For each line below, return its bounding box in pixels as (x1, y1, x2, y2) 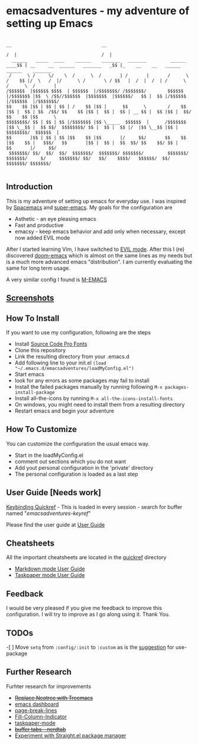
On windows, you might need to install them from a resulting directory (14, 401, 185, 408)
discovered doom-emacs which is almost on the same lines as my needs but (6, 251, 193, 259)
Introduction (6, 182, 53, 192)
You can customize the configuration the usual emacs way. (6, 440, 150, 447)
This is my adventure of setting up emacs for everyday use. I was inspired (6, 197, 186, 205)
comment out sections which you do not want (14, 457, 126, 465)
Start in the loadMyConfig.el (14, 451, 84, 459)
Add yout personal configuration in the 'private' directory (14, 464, 154, 471)
